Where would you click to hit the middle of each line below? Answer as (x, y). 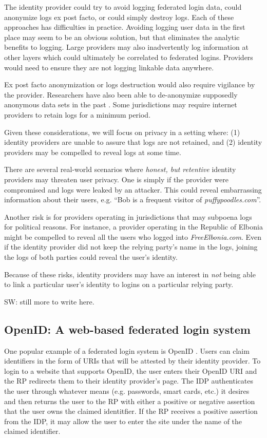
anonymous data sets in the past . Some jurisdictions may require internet (121, 104)
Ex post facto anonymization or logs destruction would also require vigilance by (130, 84)
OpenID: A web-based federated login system (127, 329)
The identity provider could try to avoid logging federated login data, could (123, 7)
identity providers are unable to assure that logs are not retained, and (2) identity (133, 142)
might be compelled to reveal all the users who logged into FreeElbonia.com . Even (133, 236)
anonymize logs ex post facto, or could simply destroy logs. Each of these (119, 17)
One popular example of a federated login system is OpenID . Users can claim (127, 350)
